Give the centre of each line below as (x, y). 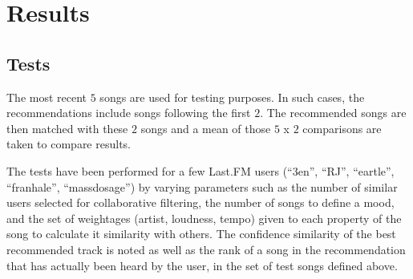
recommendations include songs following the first (129, 113)
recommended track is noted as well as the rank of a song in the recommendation (206, 249)
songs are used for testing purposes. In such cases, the (232, 97)
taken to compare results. (69, 144)
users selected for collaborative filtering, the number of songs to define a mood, (200, 202)
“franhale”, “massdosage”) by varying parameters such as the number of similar (202, 186)
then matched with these (67, 128)
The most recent (47, 97)
